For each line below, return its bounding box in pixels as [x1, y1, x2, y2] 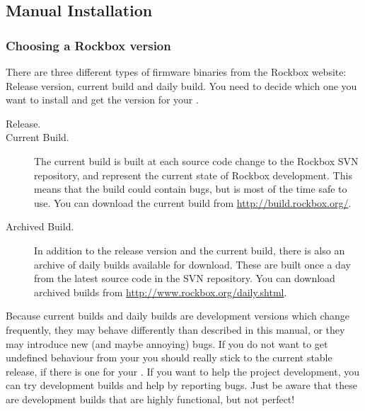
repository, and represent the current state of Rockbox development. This [34, 167, 352, 182]
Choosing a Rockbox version [6, 36, 171, 54]
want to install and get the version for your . [6, 92, 199, 107]
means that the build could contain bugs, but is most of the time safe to [34, 181, 347, 196]
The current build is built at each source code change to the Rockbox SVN [34, 153, 359, 168]
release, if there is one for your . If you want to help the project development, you [6, 364, 360, 378]
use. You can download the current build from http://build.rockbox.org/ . [34, 195, 352, 210]
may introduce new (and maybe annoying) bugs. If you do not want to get [6, 336, 328, 351]
